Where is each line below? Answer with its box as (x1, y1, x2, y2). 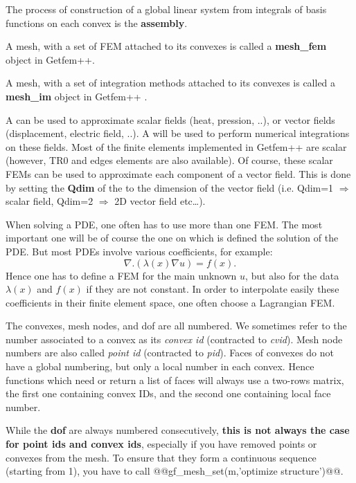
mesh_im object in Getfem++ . (6, 89, 148, 103)
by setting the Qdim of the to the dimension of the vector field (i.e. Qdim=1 (6, 180, 334, 194)
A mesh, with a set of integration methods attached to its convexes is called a (6, 75, 336, 90)
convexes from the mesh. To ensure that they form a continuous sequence (6, 450, 317, 464)
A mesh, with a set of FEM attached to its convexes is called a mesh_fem (6, 39, 327, 53)
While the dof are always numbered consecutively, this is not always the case (6, 423, 350, 437)
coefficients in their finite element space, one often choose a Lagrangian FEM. (6, 295, 335, 309)
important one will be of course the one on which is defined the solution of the (6, 230, 339, 245)
